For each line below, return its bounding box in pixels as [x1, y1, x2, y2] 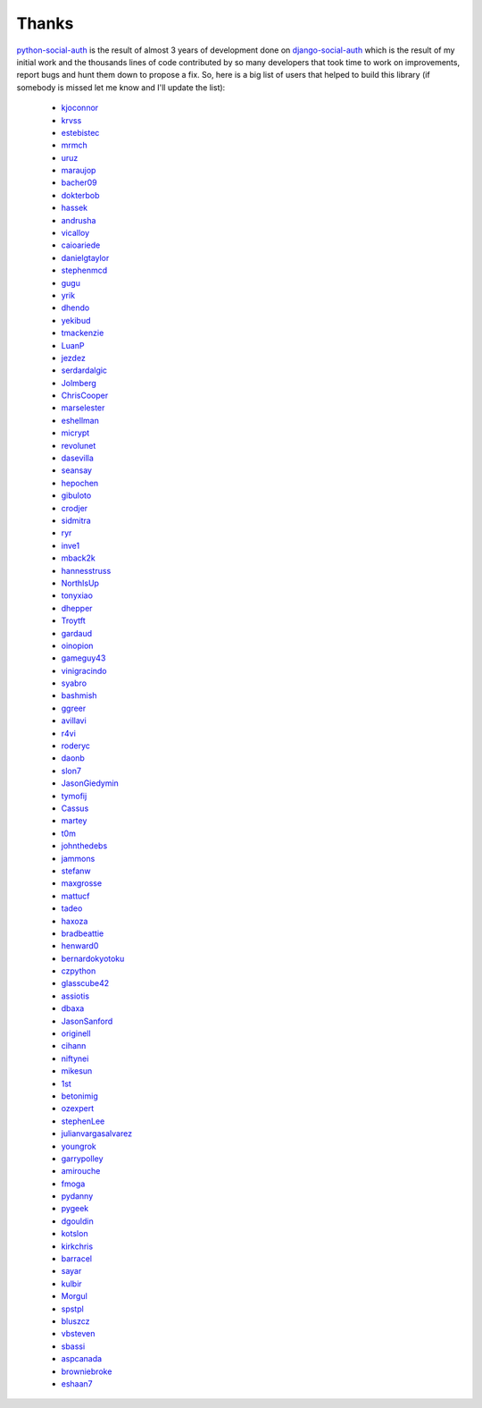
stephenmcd [61, 265, 108, 276]
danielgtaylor [61, 252, 110, 263]
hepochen [61, 477, 99, 488]
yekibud [61, 315, 91, 325]
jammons [61, 853, 96, 864]
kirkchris [61, 1241, 94, 1252]
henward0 [61, 940, 99, 951]
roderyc [61, 740, 91, 751]
